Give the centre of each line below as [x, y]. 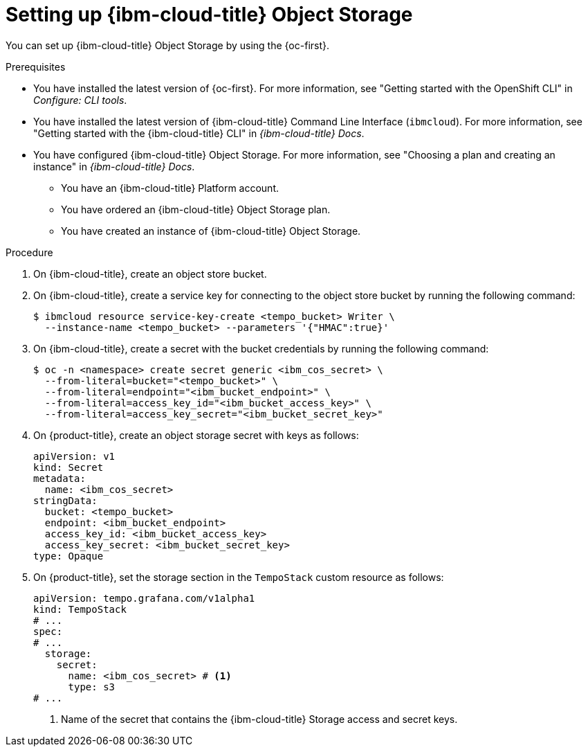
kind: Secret [68, 467]
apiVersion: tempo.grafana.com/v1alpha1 [144, 598]
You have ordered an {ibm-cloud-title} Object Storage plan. [196, 209]
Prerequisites [36, 66]
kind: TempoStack [80, 609]
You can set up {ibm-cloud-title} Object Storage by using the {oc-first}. [168, 45]
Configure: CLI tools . [80, 100]
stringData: [65, 500]
